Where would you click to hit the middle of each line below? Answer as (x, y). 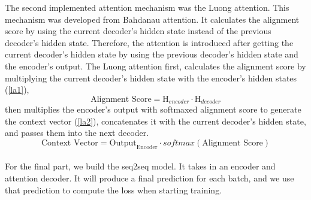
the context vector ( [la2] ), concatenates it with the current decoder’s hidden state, (155, 121)
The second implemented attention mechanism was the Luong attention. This (147, 7)
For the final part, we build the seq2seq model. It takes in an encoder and (140, 166)
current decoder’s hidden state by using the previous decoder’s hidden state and (152, 54)
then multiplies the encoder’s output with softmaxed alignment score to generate (153, 109)
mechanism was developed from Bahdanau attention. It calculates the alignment (152, 19)
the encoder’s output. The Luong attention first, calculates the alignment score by (155, 66)
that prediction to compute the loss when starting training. (114, 190)
